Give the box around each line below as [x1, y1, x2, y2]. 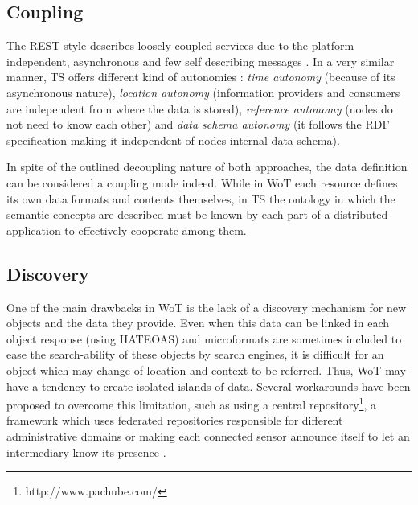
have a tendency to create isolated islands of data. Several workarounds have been [6, 377, 411, 394]
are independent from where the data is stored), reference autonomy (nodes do [6, 100, 393, 117]
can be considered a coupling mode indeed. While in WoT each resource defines [6, 174, 398, 191]
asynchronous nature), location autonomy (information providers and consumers [6, 84, 400, 101]
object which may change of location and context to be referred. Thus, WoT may [6, 361, 406, 378]
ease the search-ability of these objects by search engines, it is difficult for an [6, 346, 384, 363]
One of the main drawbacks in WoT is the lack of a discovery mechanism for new [6, 298, 406, 315]
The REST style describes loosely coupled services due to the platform [6, 37, 354, 54]
